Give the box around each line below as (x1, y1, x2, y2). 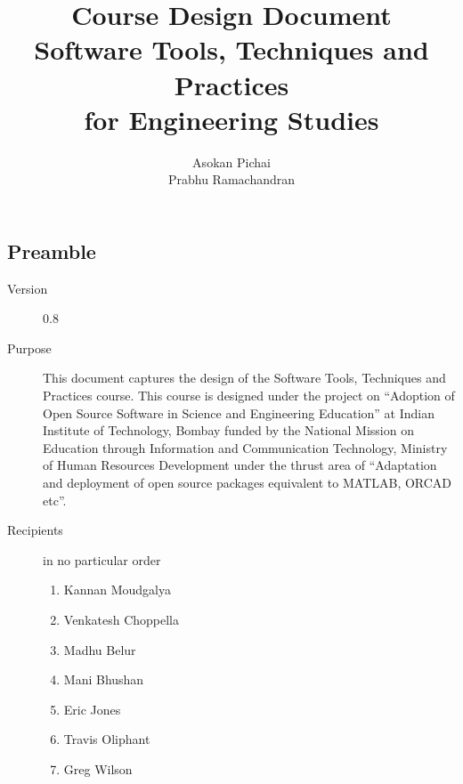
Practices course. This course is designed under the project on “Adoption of (43, 386, 455, 405)
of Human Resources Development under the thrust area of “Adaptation (43, 456, 437, 474)
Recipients (7, 521, 63, 539)
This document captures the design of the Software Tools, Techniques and (43, 368, 446, 387)
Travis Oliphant (63, 730, 150, 748)
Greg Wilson (63, 759, 133, 778)
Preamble (7, 237, 96, 264)
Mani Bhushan (63, 670, 144, 689)
